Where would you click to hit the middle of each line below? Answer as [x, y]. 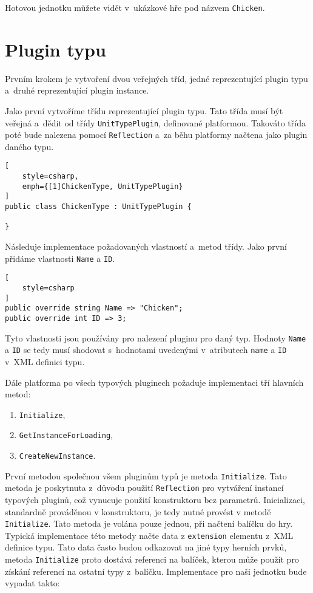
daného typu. [29, 146]
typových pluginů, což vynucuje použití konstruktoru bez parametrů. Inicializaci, [155, 499]
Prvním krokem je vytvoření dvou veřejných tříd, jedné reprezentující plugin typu [156, 78]
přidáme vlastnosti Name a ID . [60, 258]
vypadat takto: [32, 583]
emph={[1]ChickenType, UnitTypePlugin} [103, 186]
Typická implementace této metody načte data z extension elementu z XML [149, 535]
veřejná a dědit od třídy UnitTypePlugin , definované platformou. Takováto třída [155, 122]
